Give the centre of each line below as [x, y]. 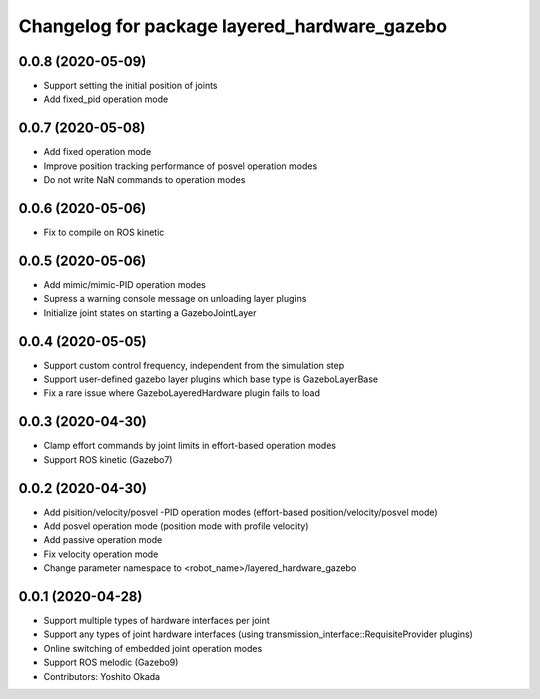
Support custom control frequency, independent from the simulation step [194, 365]
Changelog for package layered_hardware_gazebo [233, 26]
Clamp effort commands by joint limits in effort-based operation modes [190, 446]
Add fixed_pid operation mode [106, 99]
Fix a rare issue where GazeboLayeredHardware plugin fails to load [181, 393]
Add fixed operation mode [97, 152]
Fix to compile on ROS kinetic [104, 232]
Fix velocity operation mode [101, 554]
